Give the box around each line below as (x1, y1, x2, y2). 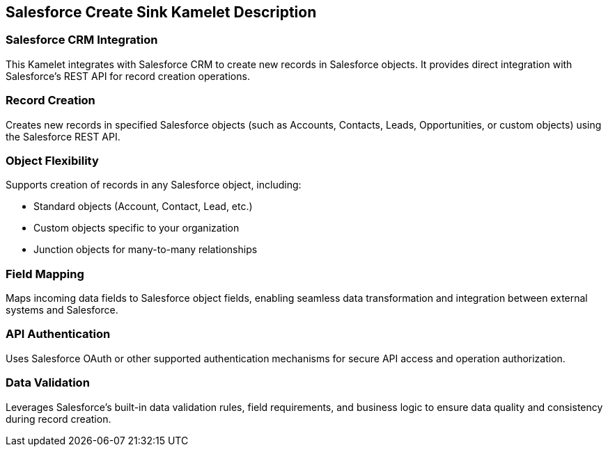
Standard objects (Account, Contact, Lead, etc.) (33, 200, 253, 213)
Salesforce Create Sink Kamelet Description (6, 3, 317, 21)
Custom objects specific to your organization (33, 222, 240, 234)
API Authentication (6, 327, 111, 341)
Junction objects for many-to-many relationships (33, 243, 258, 256)
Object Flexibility (6, 153, 99, 168)
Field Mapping (6, 266, 84, 281)
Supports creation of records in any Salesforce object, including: (6, 179, 302, 191)
